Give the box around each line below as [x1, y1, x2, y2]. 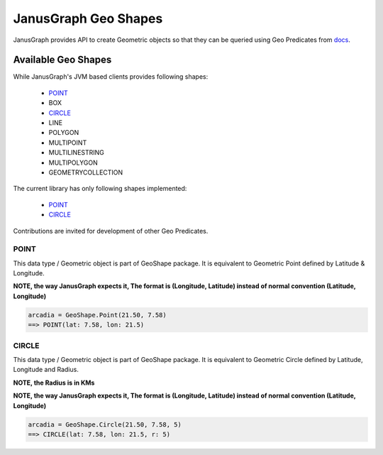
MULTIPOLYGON [48, 158, 99, 167]
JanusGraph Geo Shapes [13, 11, 163, 26]
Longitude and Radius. [13, 366, 79, 374]
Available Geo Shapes [13, 54, 112, 66]
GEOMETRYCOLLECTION [48, 168, 123, 177]
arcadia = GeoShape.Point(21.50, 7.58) [28, 311, 167, 319]
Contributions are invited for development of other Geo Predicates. [13, 226, 209, 235]
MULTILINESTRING [48, 148, 104, 157]
